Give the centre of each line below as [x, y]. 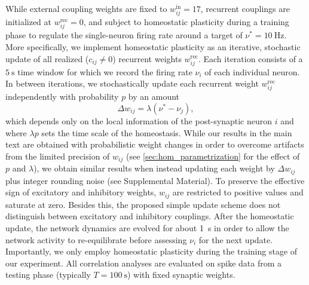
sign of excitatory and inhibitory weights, [81, 192]
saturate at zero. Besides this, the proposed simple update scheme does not [143, 204]
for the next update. [236, 239]
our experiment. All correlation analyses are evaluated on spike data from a [144, 263]
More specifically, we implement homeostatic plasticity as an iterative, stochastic [153, 46]
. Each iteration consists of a [250, 58]
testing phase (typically [48, 275]
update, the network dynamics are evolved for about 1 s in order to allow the [147, 227]
